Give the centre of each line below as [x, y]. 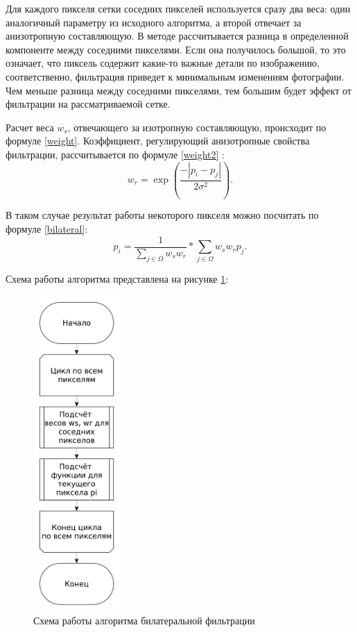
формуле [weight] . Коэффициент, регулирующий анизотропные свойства [158, 141]
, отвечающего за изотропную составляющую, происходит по [197, 127]
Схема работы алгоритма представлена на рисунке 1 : [117, 279]
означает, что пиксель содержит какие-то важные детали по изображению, [163, 63]
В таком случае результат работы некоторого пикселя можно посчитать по [162, 215]
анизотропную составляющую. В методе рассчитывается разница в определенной [177, 36]
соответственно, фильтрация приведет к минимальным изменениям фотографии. [175, 76]
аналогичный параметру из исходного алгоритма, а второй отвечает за [154, 22]
